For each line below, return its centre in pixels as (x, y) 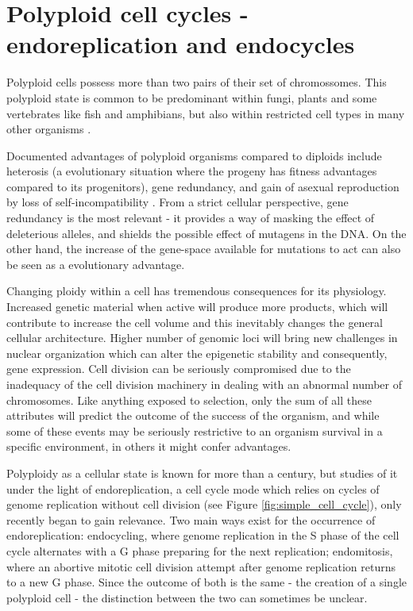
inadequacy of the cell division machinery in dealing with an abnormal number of (205, 384)
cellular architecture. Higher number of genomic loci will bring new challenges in (202, 338)
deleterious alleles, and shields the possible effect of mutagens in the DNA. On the (206, 233)
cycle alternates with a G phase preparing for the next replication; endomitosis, (200, 550)
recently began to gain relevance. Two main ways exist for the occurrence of (191, 519)
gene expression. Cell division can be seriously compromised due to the (179, 369)
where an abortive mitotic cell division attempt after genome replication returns (201, 566)
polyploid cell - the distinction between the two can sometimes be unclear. (187, 597)
